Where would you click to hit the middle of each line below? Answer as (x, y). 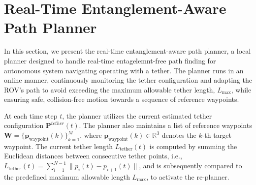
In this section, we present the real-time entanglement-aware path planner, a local (128, 51)
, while (241, 89)
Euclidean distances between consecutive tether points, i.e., (93, 156)
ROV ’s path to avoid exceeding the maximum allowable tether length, (110, 89)
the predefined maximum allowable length (67, 176)
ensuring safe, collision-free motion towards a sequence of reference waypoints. (122, 99)
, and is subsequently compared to (191, 166)
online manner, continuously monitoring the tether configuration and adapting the (128, 80)
